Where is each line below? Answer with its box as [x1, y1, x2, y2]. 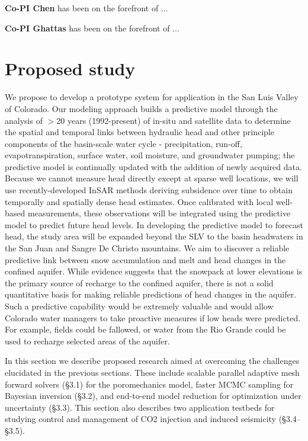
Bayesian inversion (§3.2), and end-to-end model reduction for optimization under [5, 389, 301, 402]
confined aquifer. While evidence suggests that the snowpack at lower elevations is [5, 265, 303, 277]
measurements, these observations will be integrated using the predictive [27, 207, 291, 219]
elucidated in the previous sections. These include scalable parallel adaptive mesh [5, 366, 300, 378]
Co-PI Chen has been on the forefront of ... [5, 2, 168, 14]
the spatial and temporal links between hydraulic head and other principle [5, 126, 274, 138]
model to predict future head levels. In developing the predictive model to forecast [5, 218, 303, 231]
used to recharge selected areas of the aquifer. [5, 334, 170, 347]
